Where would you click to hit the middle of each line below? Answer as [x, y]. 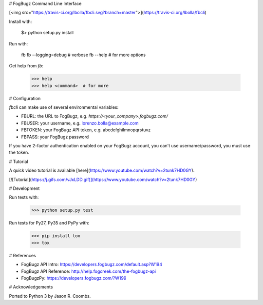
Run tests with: [24, 197]
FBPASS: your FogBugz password [55, 137]
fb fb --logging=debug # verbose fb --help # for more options [84, 55]
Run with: [19, 43]
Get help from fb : [26, 66]
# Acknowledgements [31, 287]
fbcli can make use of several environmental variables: [64, 107]
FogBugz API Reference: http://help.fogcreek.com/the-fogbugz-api [88, 271]
